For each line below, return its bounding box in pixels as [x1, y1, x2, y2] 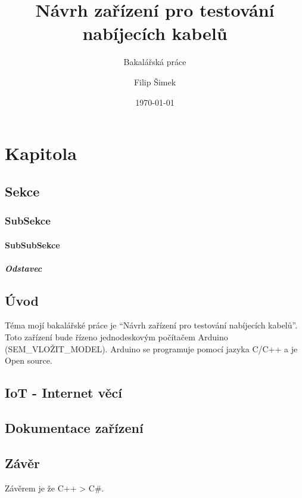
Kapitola [5, 141, 77, 165]
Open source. [5, 354, 52, 367]
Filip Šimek [133, 75, 176, 88]
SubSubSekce [5, 238, 60, 251]
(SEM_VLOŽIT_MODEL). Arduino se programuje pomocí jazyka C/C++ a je [5, 342, 298, 355]
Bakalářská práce [123, 56, 186, 68]
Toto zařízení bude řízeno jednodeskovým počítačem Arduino [5, 331, 228, 343]
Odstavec [5, 262, 42, 274]
